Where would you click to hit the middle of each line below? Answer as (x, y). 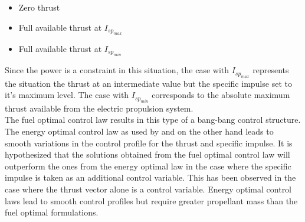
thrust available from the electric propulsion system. (99, 108)
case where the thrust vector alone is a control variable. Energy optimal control (148, 189)
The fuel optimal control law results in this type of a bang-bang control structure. (153, 120)
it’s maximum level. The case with (67, 95)
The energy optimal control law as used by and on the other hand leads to (139, 131)
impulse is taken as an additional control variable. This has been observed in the (150, 177)
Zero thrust (39, 7)
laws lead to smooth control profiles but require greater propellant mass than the (151, 200)
